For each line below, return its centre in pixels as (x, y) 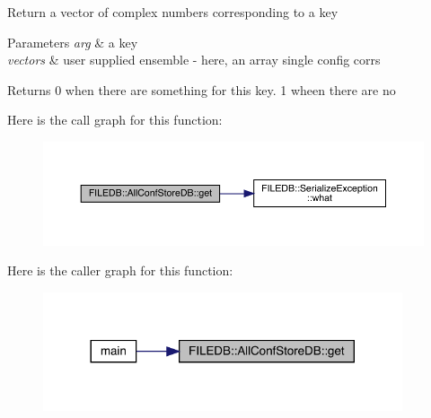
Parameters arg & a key (73, 42)
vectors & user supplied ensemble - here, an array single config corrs (194, 60)
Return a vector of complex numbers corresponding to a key (173, 12)
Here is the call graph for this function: (115, 120)
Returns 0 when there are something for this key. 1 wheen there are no (202, 89)
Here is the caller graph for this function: (120, 270)
